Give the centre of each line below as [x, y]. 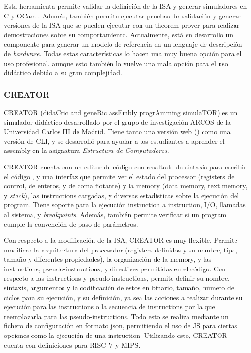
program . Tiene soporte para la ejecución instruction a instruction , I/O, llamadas [125, 205]
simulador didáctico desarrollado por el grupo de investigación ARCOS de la [118, 122]
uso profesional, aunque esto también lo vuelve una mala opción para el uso [116, 63]
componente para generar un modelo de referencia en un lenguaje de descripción [123, 44]
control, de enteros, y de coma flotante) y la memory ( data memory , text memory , [126, 186]
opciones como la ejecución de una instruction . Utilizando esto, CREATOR [116, 335]
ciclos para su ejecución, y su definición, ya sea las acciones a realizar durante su [123, 297]
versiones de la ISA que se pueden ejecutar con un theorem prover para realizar [122, 25]
